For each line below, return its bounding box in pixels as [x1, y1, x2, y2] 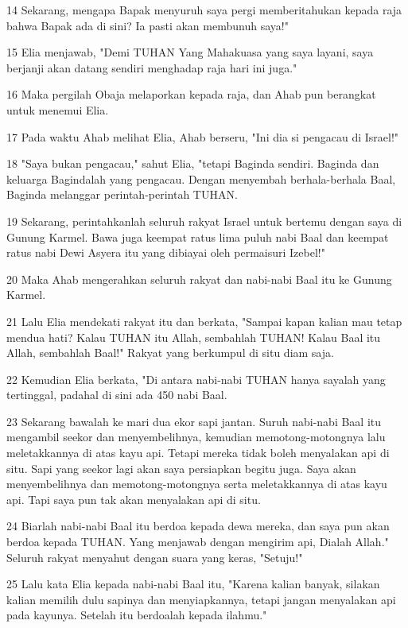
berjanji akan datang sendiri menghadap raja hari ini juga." [6, 59, 297, 76]
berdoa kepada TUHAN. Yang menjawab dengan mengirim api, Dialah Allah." [6, 533, 389, 550]
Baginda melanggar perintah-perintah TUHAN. [6, 186, 238, 203]
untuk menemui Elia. [6, 101, 109, 118]
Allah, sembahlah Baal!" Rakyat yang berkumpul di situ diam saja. [6, 344, 334, 361]
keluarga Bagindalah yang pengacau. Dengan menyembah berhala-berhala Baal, [6, 170, 396, 187]
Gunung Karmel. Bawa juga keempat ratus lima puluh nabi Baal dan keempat [6, 228, 389, 245]
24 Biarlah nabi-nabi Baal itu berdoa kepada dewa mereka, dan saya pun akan [6, 518, 390, 534]
